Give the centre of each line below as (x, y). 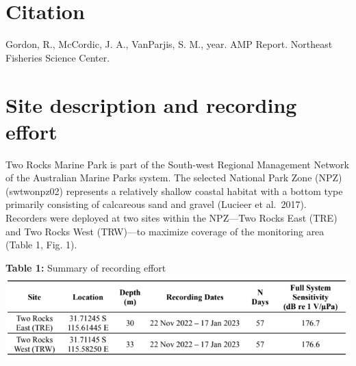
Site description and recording (151, 104)
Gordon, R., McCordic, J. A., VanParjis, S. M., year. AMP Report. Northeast (169, 44)
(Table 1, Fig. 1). (41, 245)
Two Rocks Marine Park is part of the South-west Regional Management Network (177, 164)
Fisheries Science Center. (58, 57)
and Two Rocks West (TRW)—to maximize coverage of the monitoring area (165, 231)
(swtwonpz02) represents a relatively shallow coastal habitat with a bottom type (174, 191)
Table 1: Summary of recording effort (86, 267)
